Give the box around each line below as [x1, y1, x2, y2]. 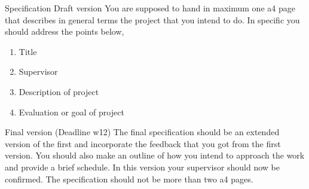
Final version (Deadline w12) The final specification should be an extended [5, 126, 280, 138]
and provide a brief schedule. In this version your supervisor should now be [5, 160, 280, 173]
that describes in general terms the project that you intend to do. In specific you [5, 13, 300, 26]
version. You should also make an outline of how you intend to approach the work [5, 149, 305, 161]
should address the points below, [5, 25, 124, 38]
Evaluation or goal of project [19, 105, 124, 118]
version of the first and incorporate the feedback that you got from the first [5, 137, 281, 150]
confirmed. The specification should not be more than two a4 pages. [5, 172, 253, 185]
